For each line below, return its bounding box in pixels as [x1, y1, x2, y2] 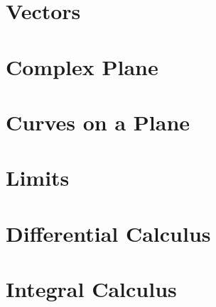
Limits [6, 163, 70, 192]
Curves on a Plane [6, 107, 190, 136]
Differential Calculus [6, 218, 211, 247]
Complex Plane [6, 52, 158, 81]
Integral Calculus [6, 274, 177, 303]
